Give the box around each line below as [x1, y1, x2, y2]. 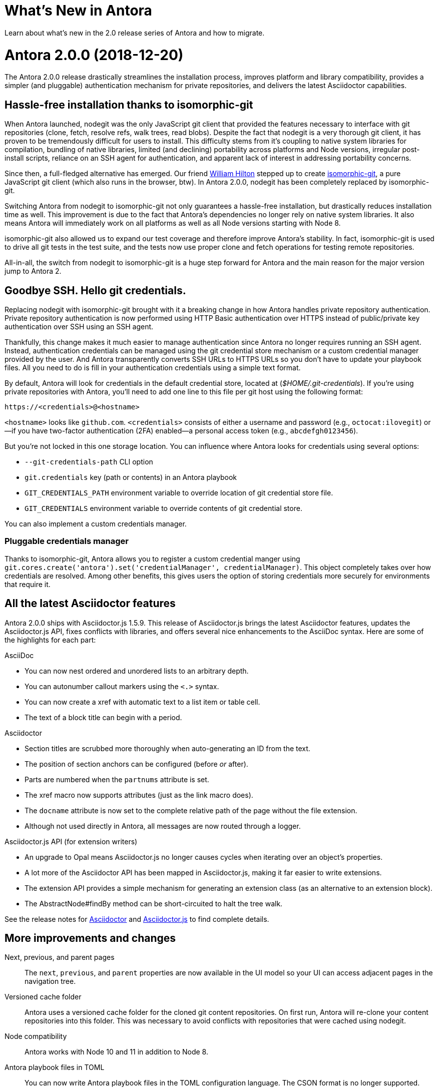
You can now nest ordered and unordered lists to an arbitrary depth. [25, 666, 249, 675]
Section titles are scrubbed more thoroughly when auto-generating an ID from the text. [25, 744, 310, 753]
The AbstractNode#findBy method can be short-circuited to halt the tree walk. [25, 899, 283, 908]
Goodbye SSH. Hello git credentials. [5, 284, 186, 297]
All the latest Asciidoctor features [5, 597, 176, 610]
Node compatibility [5, 1032, 67, 1041]
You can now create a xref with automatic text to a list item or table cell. [25, 697, 260, 706]
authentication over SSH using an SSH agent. [5, 322, 154, 331]
